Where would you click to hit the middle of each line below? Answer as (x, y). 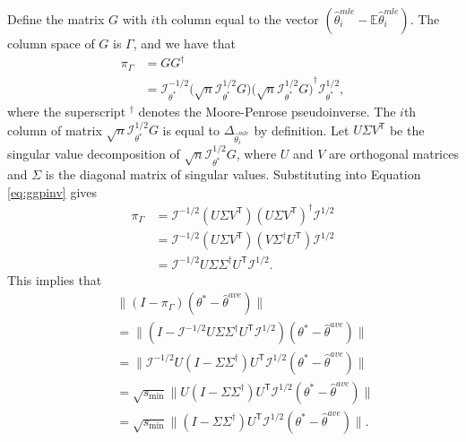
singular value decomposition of (94, 154)
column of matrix (55, 130)
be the (407, 130)
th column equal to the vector (237, 19)
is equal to (191, 130)
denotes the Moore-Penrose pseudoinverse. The (267, 111)
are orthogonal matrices (394, 154)
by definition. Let (302, 130)
